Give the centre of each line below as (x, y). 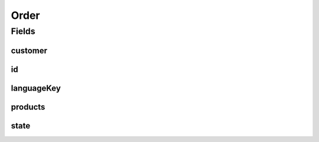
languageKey (36, 88)
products (28, 107)
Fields (23, 31)
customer (29, 50)
